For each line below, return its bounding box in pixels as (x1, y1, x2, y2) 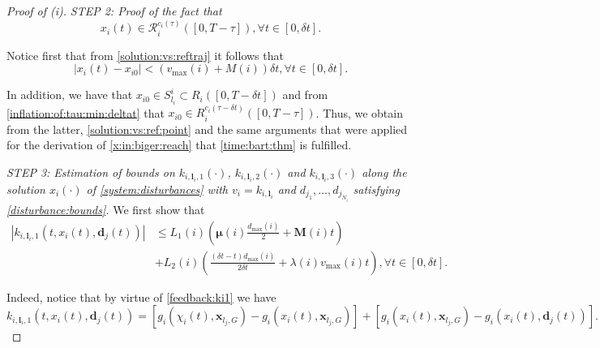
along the (362, 163, 407, 180)
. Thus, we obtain (315, 104, 403, 121)
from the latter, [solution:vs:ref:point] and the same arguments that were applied (6, 120, 408, 137)
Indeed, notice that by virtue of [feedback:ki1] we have (6, 288, 276, 305)
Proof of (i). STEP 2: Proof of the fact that (6, 2, 222, 19)
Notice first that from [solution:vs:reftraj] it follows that (6, 46, 284, 63)
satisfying (353, 181, 400, 198)
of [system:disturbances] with (86, 181, 229, 198)
